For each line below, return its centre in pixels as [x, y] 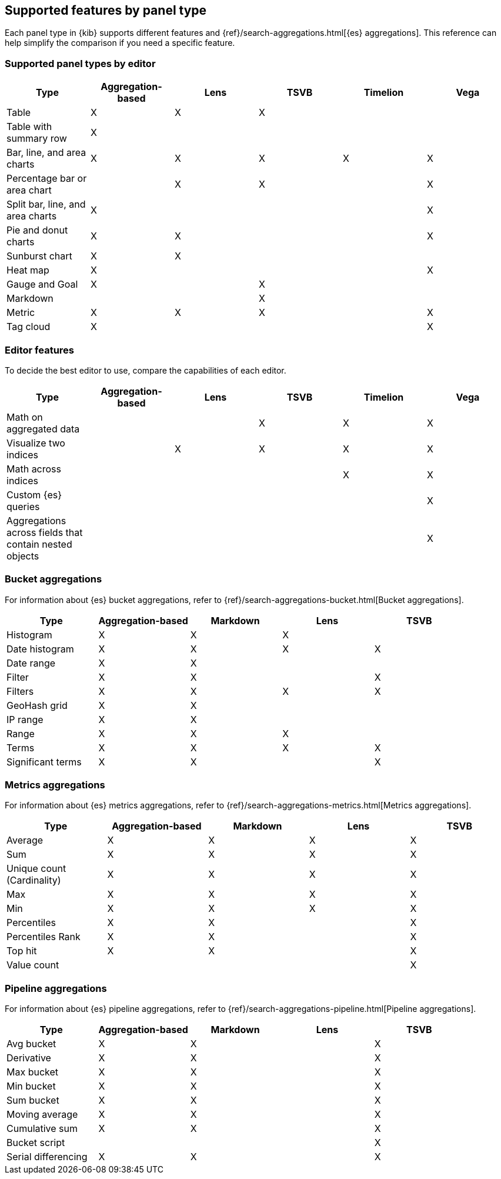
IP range [25, 719]
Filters [20, 691]
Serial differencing [47, 1157]
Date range [31, 663]
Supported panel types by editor [80, 63]
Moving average [42, 1115]
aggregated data [43, 429]
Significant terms [44, 762]
